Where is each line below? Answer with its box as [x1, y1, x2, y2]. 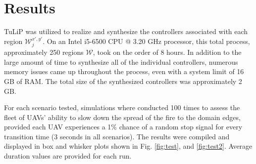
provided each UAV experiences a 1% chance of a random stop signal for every [4, 122, 243, 132]
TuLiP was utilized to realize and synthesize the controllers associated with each [4, 26, 248, 37]
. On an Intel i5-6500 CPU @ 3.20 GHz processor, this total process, [43, 36, 250, 46]
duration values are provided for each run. [4, 151, 132, 161]
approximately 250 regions [4, 47, 84, 57]
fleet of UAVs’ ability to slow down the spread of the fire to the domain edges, [4, 112, 241, 122]
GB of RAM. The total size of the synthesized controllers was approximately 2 [4, 76, 242, 86]
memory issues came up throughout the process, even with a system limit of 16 [4, 66, 244, 77]
